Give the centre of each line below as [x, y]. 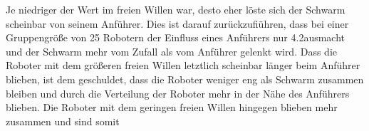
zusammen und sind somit [63, 121]
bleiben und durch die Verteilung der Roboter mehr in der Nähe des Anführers [178, 93]
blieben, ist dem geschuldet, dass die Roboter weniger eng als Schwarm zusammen [185, 79]
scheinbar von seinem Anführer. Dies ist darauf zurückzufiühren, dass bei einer [177, 23]
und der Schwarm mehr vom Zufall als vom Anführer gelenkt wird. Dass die [171, 51]
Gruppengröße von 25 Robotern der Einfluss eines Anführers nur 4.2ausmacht [176, 37]
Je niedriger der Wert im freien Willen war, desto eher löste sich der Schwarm [176, 9]
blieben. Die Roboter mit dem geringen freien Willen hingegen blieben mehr [172, 107]
